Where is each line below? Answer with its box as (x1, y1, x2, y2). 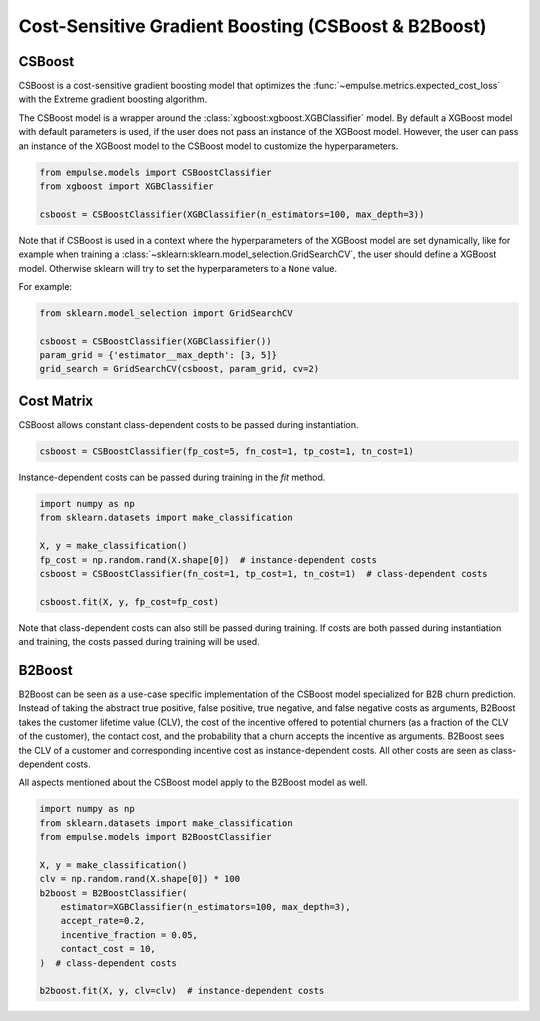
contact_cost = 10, (60, 943, 157, 955)
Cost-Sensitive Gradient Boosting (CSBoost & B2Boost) (18, 15, 487, 37)
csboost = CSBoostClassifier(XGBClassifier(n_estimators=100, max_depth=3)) (39, 208, 425, 220)
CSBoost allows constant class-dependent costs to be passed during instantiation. (18, 418, 359, 430)
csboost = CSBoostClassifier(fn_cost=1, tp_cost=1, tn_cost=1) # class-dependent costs (39, 568, 489, 579)
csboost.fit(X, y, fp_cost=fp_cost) (39, 596, 220, 607)
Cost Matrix (18, 392, 94, 409)
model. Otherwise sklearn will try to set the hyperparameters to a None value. (18, 262, 338, 274)
